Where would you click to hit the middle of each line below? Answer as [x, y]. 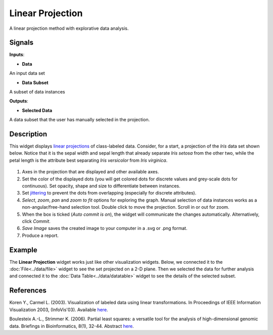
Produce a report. [40, 235]
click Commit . [36, 221]
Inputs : [17, 55]
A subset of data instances [37, 92]
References [28, 291]
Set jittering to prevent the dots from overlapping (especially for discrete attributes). [109, 193]
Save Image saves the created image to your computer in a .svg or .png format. [105, 228]
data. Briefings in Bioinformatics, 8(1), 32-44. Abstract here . [72, 326]
